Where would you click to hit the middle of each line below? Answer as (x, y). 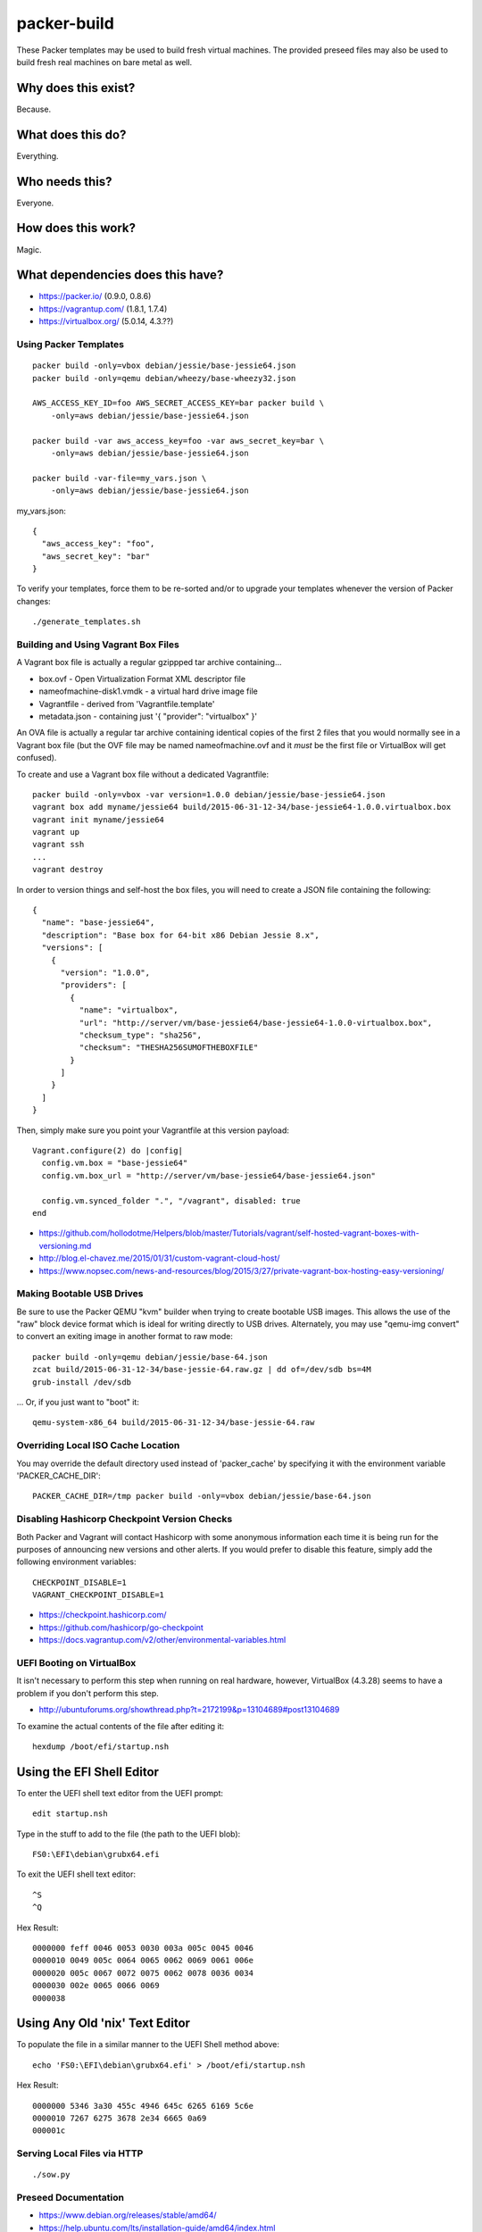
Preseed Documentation (71, 2198)
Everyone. (35, 203)
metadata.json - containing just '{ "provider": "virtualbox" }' (148, 716)
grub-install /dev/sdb (82, 1382)
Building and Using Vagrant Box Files (98, 645)
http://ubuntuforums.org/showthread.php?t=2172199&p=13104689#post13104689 (189, 1710)
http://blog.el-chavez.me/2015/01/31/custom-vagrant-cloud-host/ (159, 1258)
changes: (33, 601)
